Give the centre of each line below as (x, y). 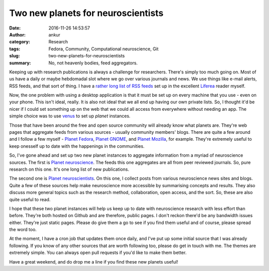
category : (20, 42)
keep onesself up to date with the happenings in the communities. (77, 146)
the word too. (23, 230)
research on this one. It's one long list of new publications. (69, 169)
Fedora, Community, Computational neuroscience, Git (104, 49)
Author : (17, 34)
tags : (15, 49)
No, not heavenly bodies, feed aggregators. (93, 63)
